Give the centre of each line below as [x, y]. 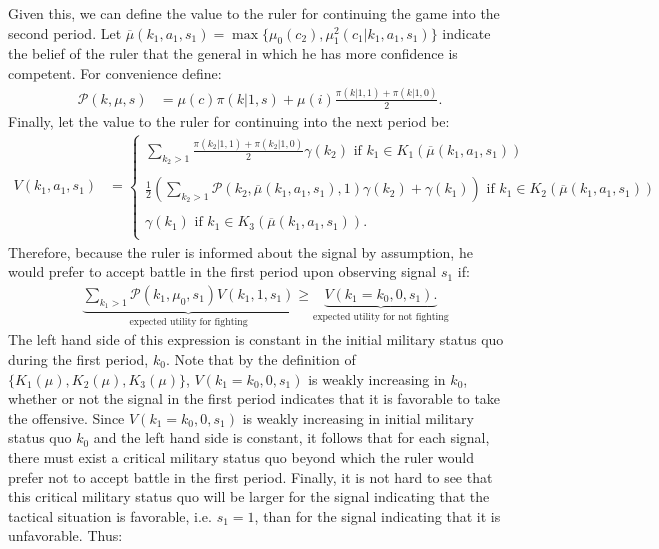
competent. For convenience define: [115, 72]
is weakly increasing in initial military [358, 417]
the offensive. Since [66, 417]
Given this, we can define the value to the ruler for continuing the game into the [254, 13]
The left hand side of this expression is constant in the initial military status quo [256, 339]
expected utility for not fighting [381, 316]
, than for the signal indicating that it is [377, 515]
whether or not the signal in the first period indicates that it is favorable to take [254, 398]
